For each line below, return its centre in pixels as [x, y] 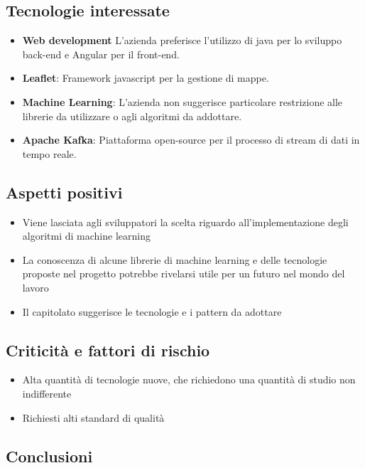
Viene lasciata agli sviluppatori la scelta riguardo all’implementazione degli [185, 222]
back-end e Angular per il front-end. [101, 54]
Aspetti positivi [64, 192]
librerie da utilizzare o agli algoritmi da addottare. [132, 116]
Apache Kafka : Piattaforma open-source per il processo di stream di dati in [191, 140]
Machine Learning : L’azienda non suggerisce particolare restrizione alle [182, 101]
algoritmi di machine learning [86, 236]
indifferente [47, 393]
